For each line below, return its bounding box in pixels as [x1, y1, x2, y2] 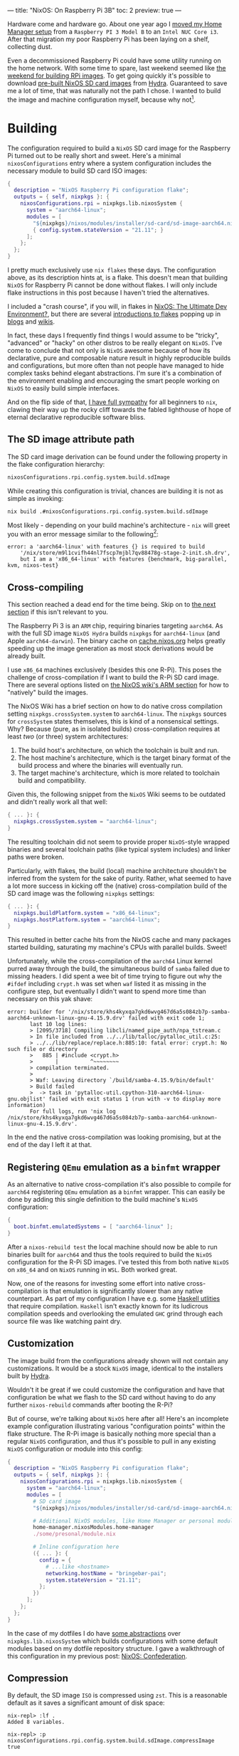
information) [7, 1102, 46, 1109]
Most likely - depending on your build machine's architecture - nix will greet [7, 521, 230, 529]
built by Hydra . [7, 1371, 51, 1380]
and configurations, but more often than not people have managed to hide [7, 361, 224, 370]
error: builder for [7, 1008, 65, 1016]
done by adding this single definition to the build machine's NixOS [7, 1195, 198, 1204]
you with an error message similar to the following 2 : [7, 528, 159, 538]
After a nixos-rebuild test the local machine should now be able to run [7, 1242, 218, 1251]
